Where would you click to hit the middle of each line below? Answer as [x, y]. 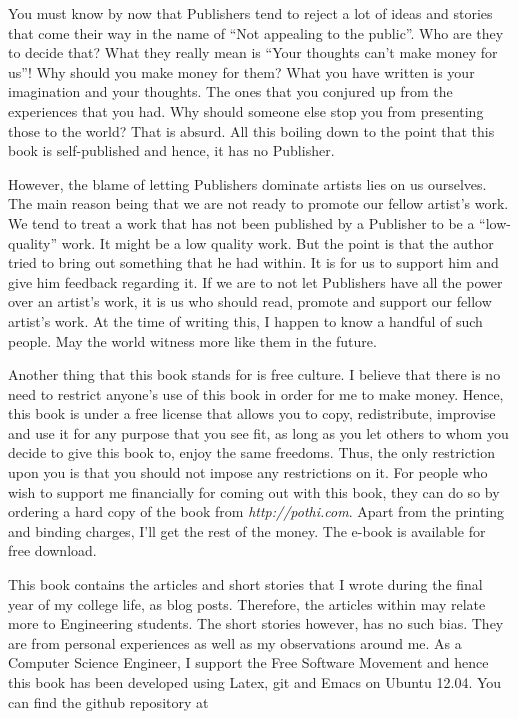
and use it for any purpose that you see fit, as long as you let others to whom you [258, 432]
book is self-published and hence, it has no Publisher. [171, 150]
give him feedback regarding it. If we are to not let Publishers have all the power [255, 281]
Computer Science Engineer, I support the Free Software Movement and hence [248, 662]
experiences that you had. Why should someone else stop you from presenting [246, 110]
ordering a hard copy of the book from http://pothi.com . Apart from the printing [256, 511]
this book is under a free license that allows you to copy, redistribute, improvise [252, 413]
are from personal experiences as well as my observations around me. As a [235, 642]
